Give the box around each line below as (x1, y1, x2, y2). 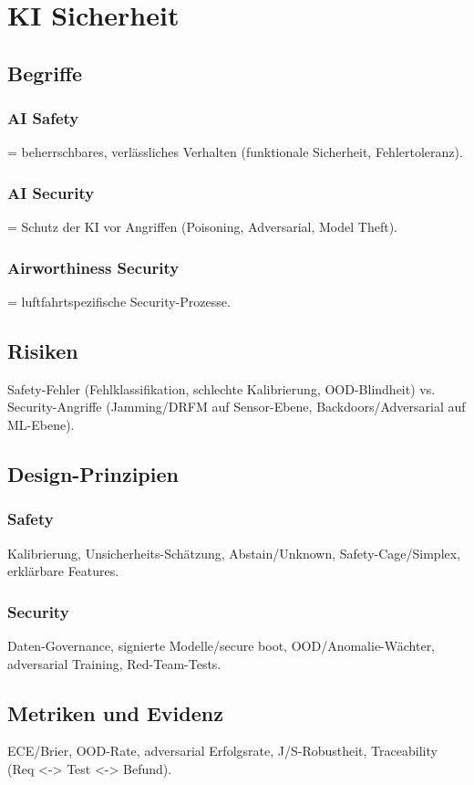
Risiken (7, 336, 78, 364)
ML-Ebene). (7, 414, 75, 434)
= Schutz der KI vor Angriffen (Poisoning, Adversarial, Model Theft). (7, 217, 397, 236)
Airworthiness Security (7, 256, 180, 278)
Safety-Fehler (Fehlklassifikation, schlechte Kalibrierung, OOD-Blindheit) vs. (7, 379, 436, 398)
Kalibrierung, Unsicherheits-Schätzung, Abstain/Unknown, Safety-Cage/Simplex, (7, 543, 461, 562)
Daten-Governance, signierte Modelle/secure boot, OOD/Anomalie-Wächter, (7, 635, 436, 654)
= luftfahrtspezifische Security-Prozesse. (7, 292, 231, 310)
